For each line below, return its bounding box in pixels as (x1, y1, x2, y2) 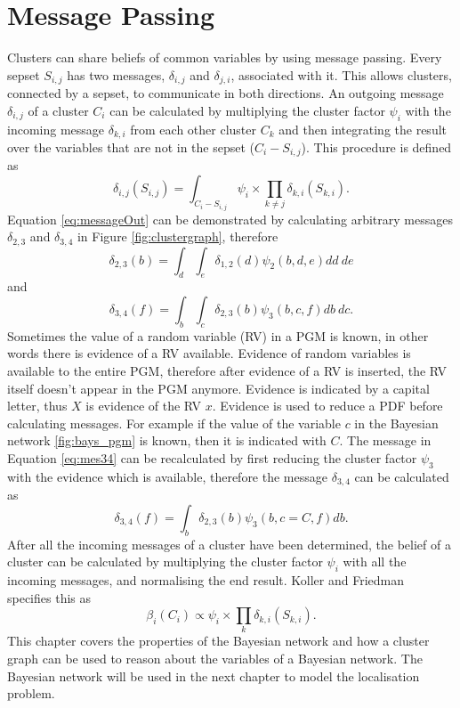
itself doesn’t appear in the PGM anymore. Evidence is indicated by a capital (7, 378, 430, 397)
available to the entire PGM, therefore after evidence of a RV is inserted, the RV (7, 361, 448, 379)
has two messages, (67, 65, 165, 84)
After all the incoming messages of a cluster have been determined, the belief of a (7, 534, 451, 553)
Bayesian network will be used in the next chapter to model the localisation (7, 666, 420, 685)
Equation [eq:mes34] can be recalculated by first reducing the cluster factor (7, 448, 417, 467)
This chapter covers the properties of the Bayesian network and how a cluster (7, 631, 430, 650)
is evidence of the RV (85, 396, 202, 415)
